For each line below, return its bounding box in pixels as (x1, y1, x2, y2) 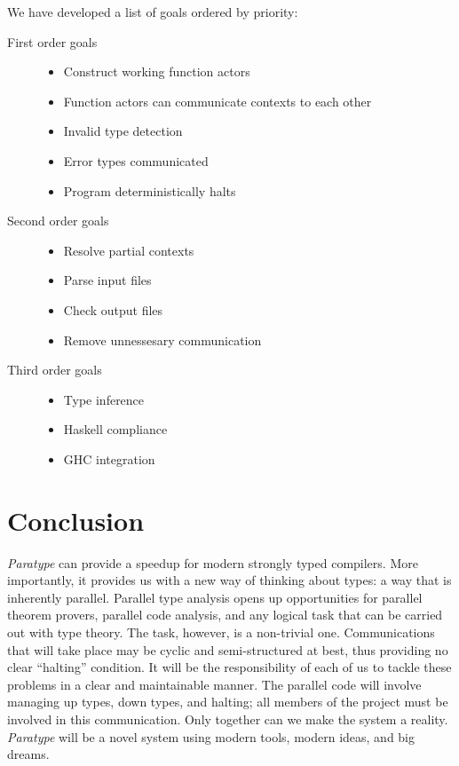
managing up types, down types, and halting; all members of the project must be (7, 692, 448, 711)
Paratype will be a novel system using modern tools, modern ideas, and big (7, 727, 415, 746)
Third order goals (7, 360, 102, 379)
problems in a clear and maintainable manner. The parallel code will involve (7, 675, 422, 693)
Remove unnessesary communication (63, 330, 262, 349)
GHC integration (63, 449, 155, 468)
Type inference (63, 390, 145, 408)
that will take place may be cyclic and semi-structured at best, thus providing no (7, 640, 448, 659)
